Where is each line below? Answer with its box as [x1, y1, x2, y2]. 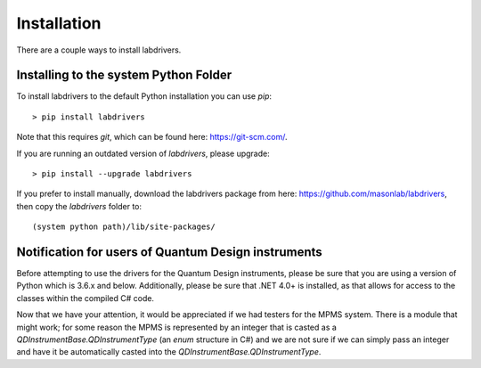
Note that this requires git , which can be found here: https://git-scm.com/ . [16, 132, 289, 143]
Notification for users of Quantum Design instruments [16, 245, 322, 259]
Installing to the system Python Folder [16, 68, 232, 83]
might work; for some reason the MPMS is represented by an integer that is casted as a [16, 322, 338, 332]
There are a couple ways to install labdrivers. [16, 45, 182, 55]
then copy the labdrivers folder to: [16, 200, 143, 211]
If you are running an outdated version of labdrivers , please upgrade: [16, 148, 271, 159]
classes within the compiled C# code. [16, 292, 155, 303]
